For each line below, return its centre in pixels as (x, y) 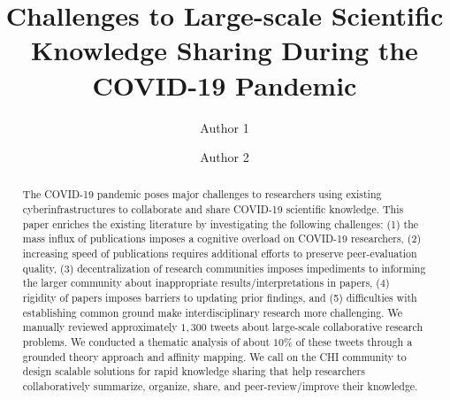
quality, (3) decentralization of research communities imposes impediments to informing (224, 268)
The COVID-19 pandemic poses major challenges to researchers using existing (202, 194)
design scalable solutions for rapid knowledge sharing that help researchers (194, 371)
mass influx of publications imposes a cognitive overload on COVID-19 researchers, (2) (222, 238)
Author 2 (225, 157)
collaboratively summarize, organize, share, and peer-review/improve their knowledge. (220, 386)
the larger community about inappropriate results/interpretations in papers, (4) (206, 283)
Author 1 (225, 127)
